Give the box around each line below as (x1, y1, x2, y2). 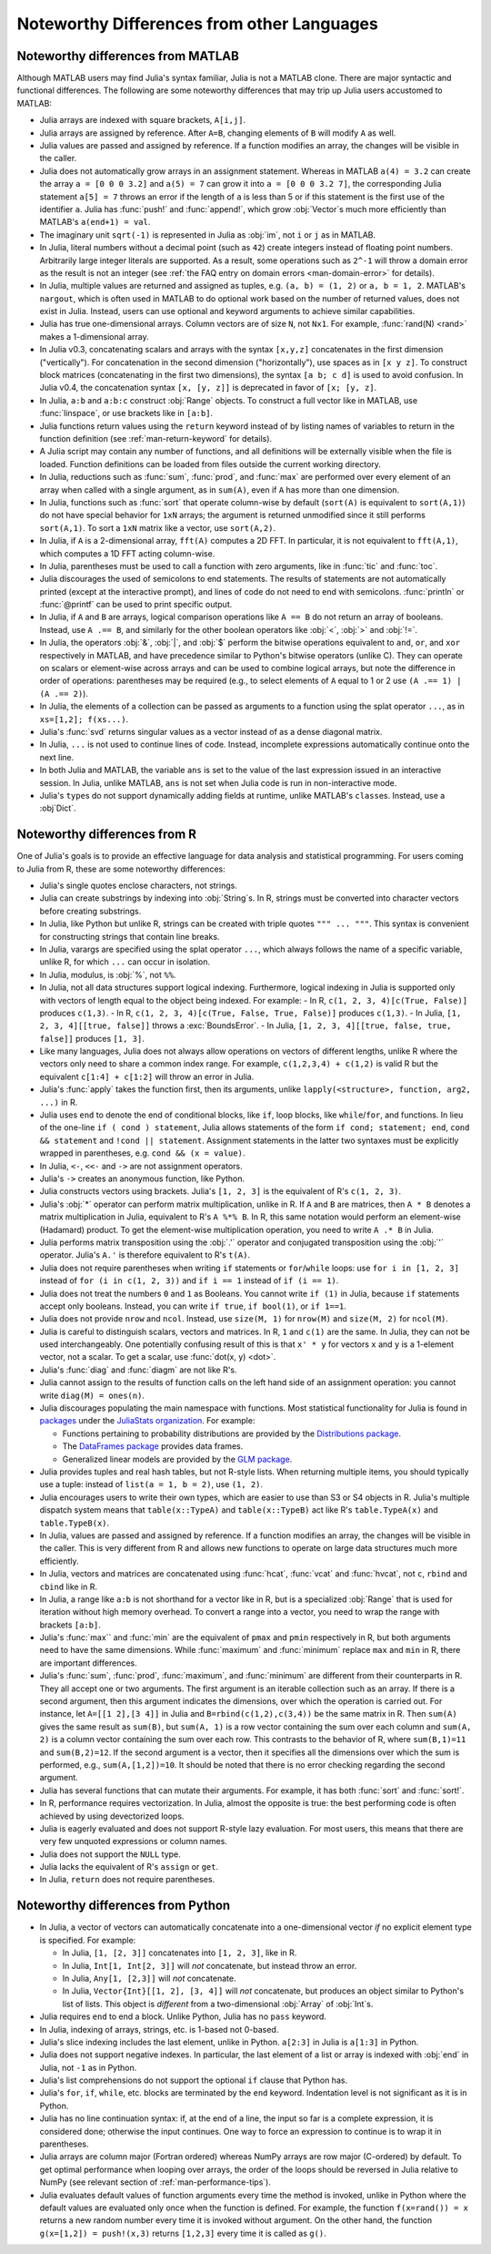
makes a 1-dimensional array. (39, 331, 149, 342)
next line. (39, 751, 75, 762)
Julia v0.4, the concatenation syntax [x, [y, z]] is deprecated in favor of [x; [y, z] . (39, 382, 377, 393)
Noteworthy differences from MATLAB (16, 48, 240, 64)
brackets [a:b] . (39, 1619, 102, 1630)
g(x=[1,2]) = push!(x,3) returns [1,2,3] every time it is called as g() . (39, 2228, 326, 2239)
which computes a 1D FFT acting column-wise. (39, 547, 215, 559)
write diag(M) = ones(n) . (39, 1390, 145, 1401)
